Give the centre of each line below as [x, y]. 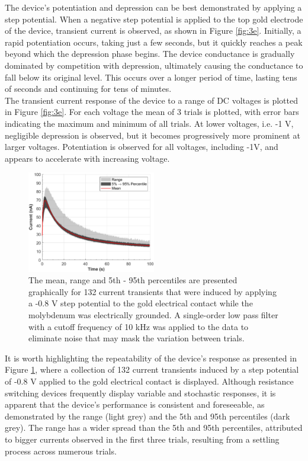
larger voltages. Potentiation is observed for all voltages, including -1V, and [142, 147]
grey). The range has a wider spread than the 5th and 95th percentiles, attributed [154, 428]
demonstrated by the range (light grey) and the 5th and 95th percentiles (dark [147, 416]
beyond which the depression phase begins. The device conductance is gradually [150, 54]
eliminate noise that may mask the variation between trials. [137, 338]
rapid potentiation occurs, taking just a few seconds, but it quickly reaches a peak [154, 42]
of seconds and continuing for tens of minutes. [88, 89]
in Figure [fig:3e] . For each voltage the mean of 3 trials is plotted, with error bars [152, 112]
